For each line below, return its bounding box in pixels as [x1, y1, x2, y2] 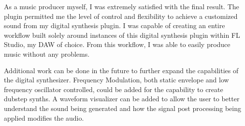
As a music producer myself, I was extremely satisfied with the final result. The [4, 1, 239, 11]
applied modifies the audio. [4, 112, 84, 123]
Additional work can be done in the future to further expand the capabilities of [4, 65, 239, 75]
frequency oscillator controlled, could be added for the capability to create [4, 84, 223, 94]
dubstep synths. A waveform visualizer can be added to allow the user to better [4, 94, 240, 104]
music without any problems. [4, 48, 90, 59]
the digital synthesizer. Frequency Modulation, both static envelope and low [4, 75, 229, 85]
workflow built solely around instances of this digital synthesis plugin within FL [4, 30, 240, 40]
